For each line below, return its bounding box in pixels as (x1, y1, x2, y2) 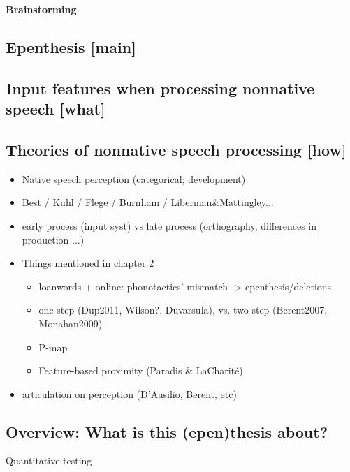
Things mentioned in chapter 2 (22, 256, 154, 270)
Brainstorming (6, 2, 77, 16)
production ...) (22, 232, 85, 246)
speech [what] (6, 98, 105, 119)
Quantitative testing (6, 453, 92, 468)
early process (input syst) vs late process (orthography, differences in (22, 218, 317, 233)
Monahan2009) (38, 316, 103, 330)
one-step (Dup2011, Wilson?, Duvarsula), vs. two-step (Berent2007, (38, 302, 328, 317)
